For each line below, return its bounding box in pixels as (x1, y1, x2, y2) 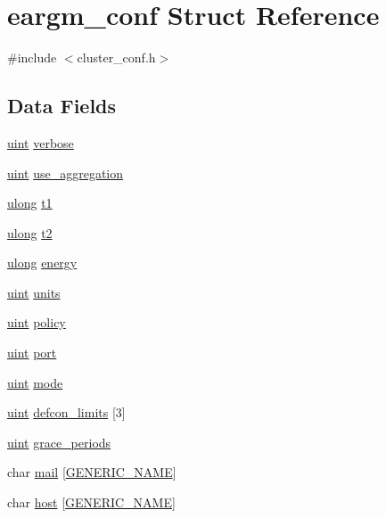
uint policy (7, 313, 66, 332)
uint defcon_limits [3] (7, 403, 126, 422)
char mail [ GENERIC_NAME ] (7, 463, 177, 481)
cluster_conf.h (77, 48, 156, 67)
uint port (7, 343, 57, 362)
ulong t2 (7, 223, 53, 242)
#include (7, 48, 57, 67)
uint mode (7, 373, 63, 391)
